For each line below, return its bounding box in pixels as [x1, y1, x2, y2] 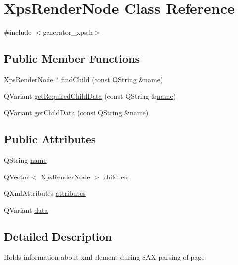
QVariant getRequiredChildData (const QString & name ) [4, 90, 176, 101]
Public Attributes [4, 132, 96, 147]
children [103, 171, 128, 181]
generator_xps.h [43, 27, 93, 37]
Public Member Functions [4, 51, 140, 66]
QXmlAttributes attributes [4, 188, 86, 198]
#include [4, 27, 32, 37]
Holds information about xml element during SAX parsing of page [4, 252, 205, 262]
